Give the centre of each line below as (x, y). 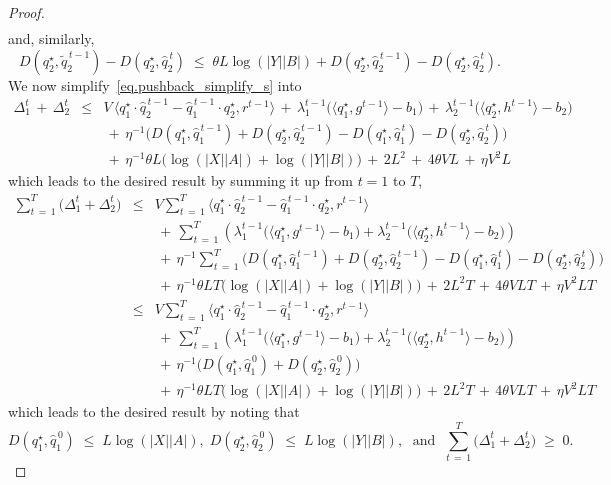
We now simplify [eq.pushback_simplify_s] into (155, 84)
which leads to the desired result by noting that (154, 411)
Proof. (26, 12)
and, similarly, (51, 38)
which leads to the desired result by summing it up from (180, 180)
